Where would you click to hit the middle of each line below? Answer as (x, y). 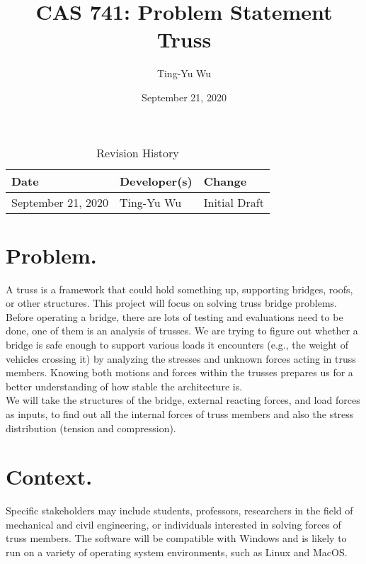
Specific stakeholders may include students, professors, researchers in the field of (179, 511)
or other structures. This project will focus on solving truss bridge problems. (172, 303)
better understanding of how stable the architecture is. (124, 386)
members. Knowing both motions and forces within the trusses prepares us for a (179, 372)
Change (225, 181)
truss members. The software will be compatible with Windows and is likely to (176, 538)
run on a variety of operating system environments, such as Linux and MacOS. (177, 552)
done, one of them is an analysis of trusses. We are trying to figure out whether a (182, 331)
